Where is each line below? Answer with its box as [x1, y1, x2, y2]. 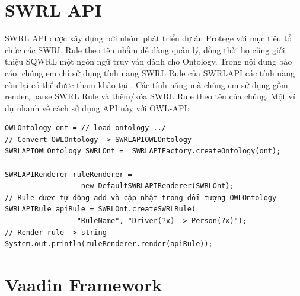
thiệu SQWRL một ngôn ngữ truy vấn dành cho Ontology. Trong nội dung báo [5, 55, 292, 67]
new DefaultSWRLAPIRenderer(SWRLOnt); [81, 182, 234, 191]
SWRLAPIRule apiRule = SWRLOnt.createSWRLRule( [5, 205, 196, 214]
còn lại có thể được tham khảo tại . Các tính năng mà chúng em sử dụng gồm [5, 78, 288, 91]
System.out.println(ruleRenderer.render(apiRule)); [5, 240, 213, 249]
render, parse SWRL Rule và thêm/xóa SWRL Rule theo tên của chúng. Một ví [5, 90, 295, 102]
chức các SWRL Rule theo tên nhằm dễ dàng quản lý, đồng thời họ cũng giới [5, 43, 285, 56]
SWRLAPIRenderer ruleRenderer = [5, 170, 132, 179]
